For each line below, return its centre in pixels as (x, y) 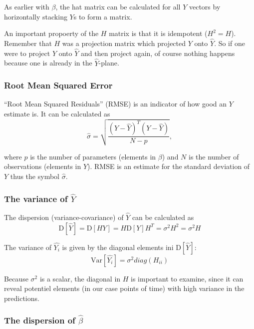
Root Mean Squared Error (58, 85)
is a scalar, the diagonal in (80, 278)
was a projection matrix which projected (124, 43)
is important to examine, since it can (187, 278)
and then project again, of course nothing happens (158, 53)
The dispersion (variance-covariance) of (64, 217)
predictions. (22, 298)
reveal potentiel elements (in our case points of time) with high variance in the (124, 288)
